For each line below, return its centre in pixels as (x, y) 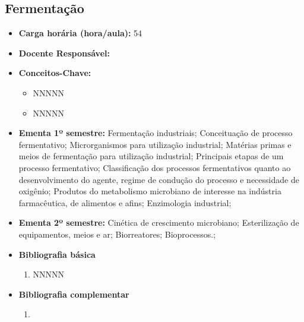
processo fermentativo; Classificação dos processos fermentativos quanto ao (155, 167)
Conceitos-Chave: (55, 73)
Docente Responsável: (64, 53)
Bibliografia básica (57, 254)
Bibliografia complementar (74, 294)
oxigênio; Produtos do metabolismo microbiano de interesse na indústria (150, 191)
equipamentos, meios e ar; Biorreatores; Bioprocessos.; (117, 234)
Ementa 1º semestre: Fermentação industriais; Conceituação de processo (156, 133)
